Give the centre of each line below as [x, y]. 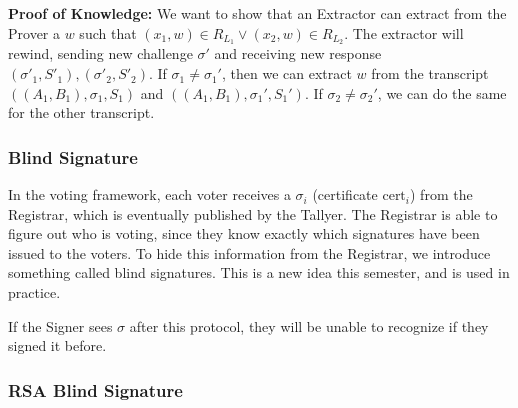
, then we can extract [286, 73]
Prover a [34, 32]
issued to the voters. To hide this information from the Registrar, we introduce [249, 252]
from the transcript [430, 73]
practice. [34, 292]
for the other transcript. [81, 112]
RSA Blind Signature [95, 389]
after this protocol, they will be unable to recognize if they [309, 325]
